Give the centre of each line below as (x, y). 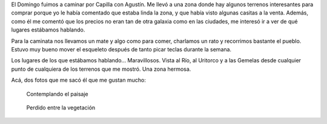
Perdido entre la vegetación (61, 107)
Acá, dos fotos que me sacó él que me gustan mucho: (79, 80)
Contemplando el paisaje (58, 94)
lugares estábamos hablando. (48, 30)
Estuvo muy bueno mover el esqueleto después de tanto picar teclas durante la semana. (121, 49)
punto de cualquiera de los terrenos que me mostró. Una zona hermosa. (101, 69)
